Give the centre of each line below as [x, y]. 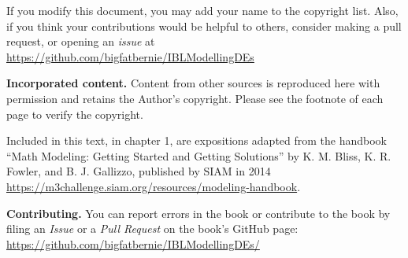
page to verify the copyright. [75, 114]
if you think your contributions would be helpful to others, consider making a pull [204, 26]
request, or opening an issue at [81, 41]
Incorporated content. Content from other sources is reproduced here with [193, 83]
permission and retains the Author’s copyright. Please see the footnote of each [195, 98]
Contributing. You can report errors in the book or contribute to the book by [198, 213]
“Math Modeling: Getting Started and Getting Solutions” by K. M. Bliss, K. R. [199, 155]
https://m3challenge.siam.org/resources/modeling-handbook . [154, 186]
